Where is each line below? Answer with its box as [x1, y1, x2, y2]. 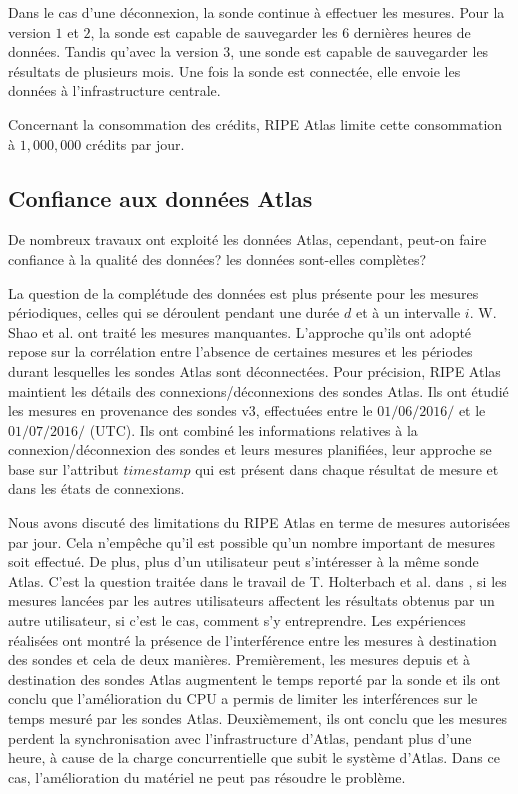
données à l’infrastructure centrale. [8, 80, 221, 101]
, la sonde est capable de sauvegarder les [90, 21, 338, 42]
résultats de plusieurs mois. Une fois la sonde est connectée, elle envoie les [8, 60, 461, 81]
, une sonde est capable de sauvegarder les [230, 41, 489, 62]
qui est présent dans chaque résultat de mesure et [195, 458, 499, 479]
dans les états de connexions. [8, 478, 185, 499]
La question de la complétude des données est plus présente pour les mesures [8, 282, 479, 303]
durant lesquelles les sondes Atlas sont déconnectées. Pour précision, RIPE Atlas [8, 360, 501, 381]
